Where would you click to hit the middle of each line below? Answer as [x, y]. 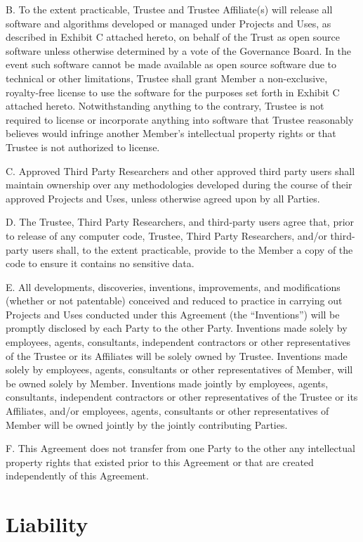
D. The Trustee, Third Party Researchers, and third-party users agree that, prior [180, 222]
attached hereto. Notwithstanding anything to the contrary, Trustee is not [165, 106]
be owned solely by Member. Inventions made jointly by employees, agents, [167, 383]
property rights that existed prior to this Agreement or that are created [160, 462]
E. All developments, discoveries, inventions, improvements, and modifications [173, 286]
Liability [47, 524]
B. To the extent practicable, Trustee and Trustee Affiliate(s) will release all [169, 9]
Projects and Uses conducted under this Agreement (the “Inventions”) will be [173, 314]
